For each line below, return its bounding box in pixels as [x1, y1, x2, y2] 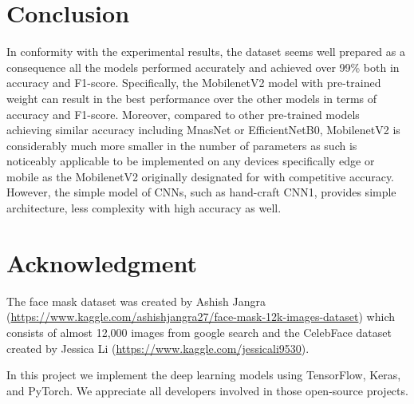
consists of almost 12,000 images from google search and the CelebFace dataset [6, 323, 392, 340]
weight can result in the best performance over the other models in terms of [6, 89, 377, 106]
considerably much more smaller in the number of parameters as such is [6, 137, 357, 153]
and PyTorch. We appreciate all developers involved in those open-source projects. [6, 382, 408, 398]
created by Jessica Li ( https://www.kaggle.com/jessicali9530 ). [6, 339, 310, 356]
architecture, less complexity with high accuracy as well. [6, 200, 282, 216]
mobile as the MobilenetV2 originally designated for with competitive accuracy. [6, 168, 395, 184]
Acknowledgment [6, 246, 197, 279]
